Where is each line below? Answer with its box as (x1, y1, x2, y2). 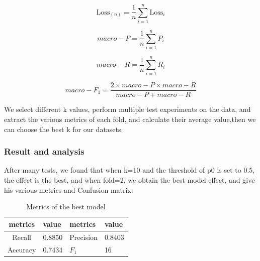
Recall (12, 231, 31, 242)
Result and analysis (4, 145, 84, 158)
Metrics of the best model (26, 201, 106, 212)
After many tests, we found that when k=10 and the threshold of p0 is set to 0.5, (4, 165, 255, 175)
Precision (69, 231, 98, 242)
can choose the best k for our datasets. (4, 123, 123, 134)
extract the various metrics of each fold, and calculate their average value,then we (4, 114, 256, 124)
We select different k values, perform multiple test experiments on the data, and (4, 104, 251, 114)
